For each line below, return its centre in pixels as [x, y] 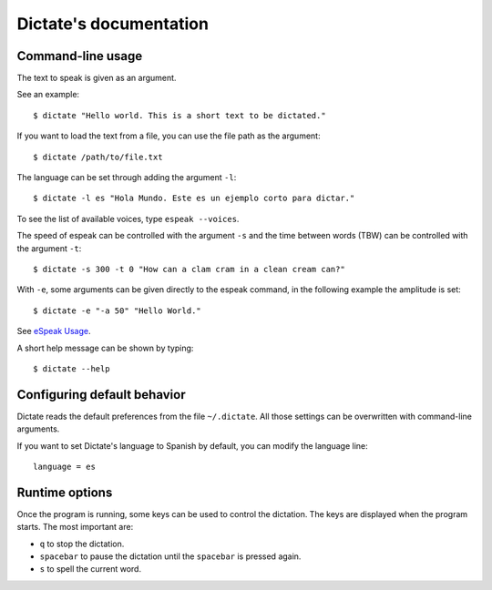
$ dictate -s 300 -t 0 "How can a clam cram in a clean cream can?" [189, 269]
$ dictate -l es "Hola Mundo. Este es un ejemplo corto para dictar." [194, 198]
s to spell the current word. [90, 569]
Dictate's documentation [113, 24]
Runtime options [65, 492]
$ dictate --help [72, 368]
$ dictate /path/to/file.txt [98, 157]
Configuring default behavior [101, 395]
